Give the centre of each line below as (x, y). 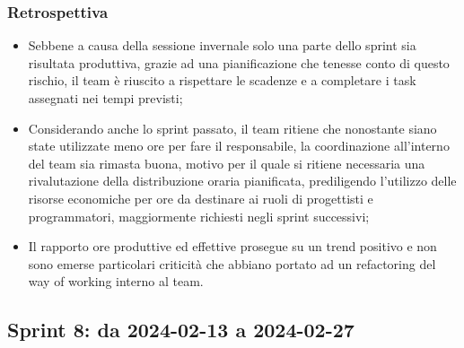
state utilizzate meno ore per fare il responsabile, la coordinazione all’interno (239, 146)
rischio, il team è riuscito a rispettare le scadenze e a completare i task (222, 80)
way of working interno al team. (116, 281)
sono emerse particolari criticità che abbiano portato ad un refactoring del (232, 263)
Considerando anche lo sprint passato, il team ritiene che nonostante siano (232, 128)
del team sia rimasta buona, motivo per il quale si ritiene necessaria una (227, 163)
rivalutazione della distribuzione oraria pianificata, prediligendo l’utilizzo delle (242, 181)
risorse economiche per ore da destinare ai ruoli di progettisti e (201, 198)
